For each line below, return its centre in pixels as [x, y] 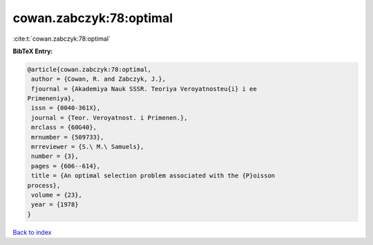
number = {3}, [55, 156]
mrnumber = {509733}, [68, 137]
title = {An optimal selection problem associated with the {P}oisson [153, 176]
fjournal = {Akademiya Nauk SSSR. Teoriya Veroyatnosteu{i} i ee [144, 89]
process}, [44, 185]
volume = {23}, [57, 195]
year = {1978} [55, 205]
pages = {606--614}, [66, 166]
